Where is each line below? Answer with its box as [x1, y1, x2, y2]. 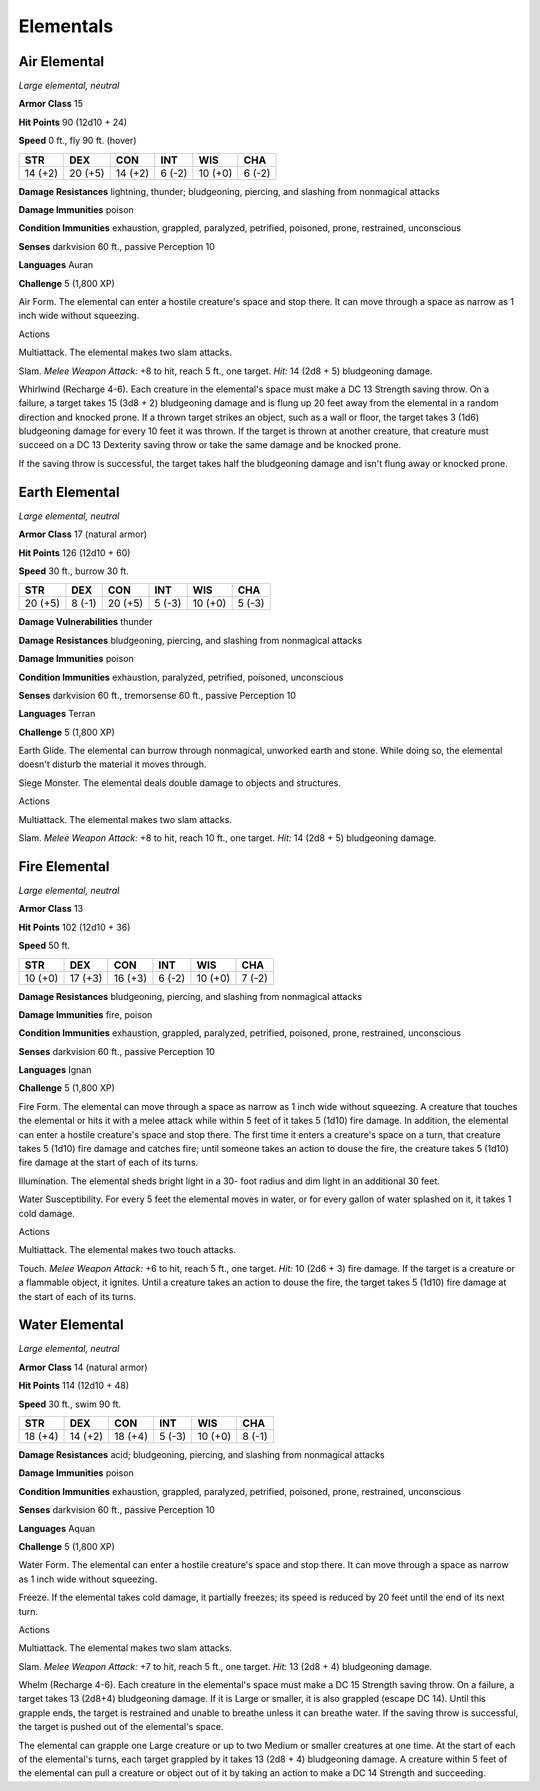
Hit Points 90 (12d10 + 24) [18, 116, 128, 128]
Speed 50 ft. [18, 940, 70, 952]
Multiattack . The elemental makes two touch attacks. [18, 1244, 237, 1256]
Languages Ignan [18, 1064, 92, 1076]
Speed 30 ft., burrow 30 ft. [18, 565, 129, 577]
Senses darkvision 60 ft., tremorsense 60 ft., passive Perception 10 [18, 689, 297, 701]
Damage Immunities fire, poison [18, 1008, 153, 1020]
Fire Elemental [18, 858, 110, 875]
